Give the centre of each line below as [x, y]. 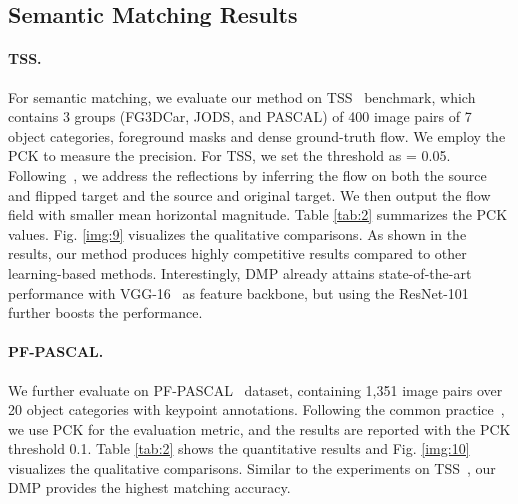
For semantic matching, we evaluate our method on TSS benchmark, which [242, 96]
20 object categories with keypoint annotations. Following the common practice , [256, 409]
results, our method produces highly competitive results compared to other [237, 253]
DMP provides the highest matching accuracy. [149, 487]
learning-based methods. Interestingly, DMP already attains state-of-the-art [240, 272]
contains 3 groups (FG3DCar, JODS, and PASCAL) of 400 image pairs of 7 [240, 116]
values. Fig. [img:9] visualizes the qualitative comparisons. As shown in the [237, 233]
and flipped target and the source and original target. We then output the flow [249, 194]
